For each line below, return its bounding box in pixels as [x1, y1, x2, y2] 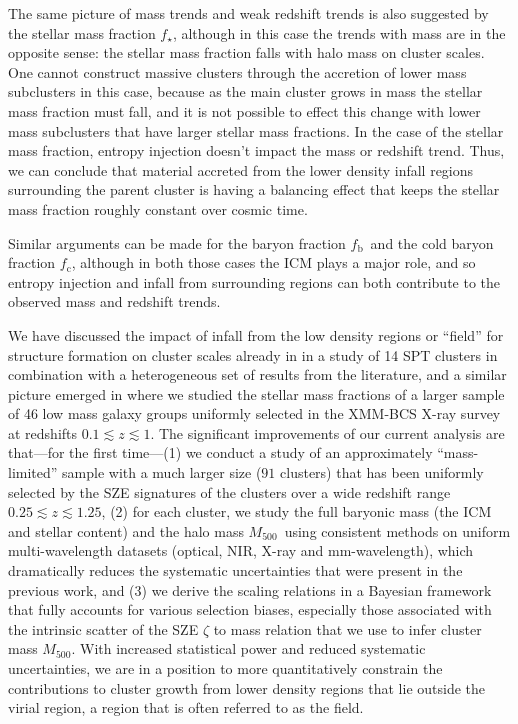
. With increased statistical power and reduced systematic [71, 638, 426, 659]
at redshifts [8, 422, 78, 443]
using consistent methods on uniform [284, 520, 511, 541]
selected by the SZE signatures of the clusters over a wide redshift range [8, 481, 451, 502]
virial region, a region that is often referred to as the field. [8, 697, 364, 718]
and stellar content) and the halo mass [8, 520, 244, 541]
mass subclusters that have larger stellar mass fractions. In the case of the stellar [8, 120, 504, 141]
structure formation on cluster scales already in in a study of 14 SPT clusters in [8, 344, 498, 365]
